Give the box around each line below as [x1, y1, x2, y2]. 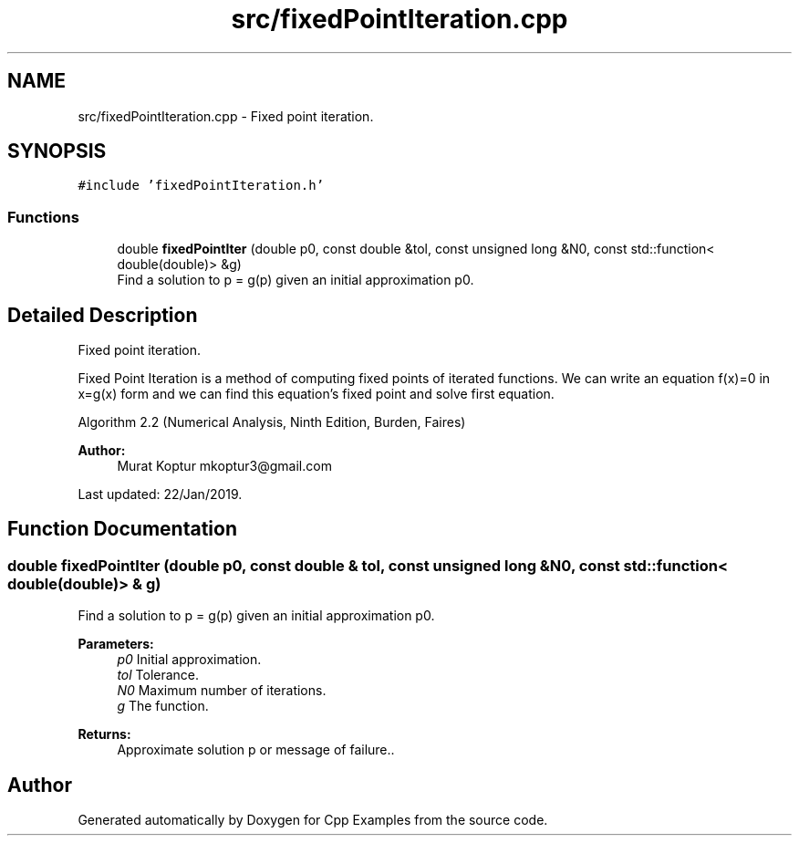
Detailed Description [7, 303, 198, 327]
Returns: [78, 726, 131, 743]
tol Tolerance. [117, 667, 200, 683]
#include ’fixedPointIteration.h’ [78, 178, 325, 193]
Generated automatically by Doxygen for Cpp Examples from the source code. [78, 812, 548, 828]
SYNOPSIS [7, 140, 107, 163]
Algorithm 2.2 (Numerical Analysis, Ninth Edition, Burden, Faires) [78, 414, 466, 431]
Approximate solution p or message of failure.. [117, 742, 395, 758]
